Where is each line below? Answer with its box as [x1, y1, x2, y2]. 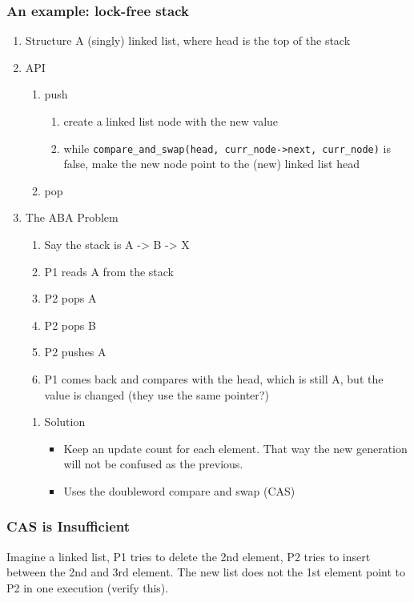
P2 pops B [44, 316, 96, 333]
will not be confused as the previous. [63, 456, 243, 472]
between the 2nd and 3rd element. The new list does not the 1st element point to [6, 564, 405, 580]
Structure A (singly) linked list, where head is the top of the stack [25, 32, 351, 49]
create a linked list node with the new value [63, 113, 279, 129]
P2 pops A [44, 290, 97, 307]
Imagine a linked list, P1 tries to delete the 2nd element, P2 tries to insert [6, 548, 371, 564]
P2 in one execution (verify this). [6, 579, 169, 596]
